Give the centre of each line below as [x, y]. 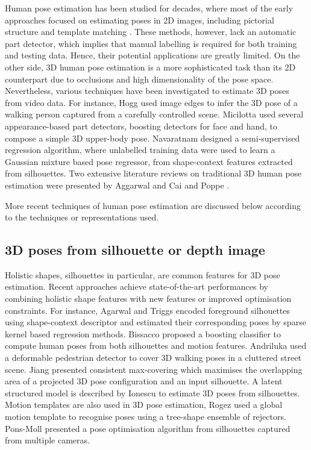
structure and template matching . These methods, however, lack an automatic [151, 32]
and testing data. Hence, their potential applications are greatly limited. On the [152, 55]
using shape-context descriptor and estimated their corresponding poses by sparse [155, 322]
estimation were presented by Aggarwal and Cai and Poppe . [117, 185]
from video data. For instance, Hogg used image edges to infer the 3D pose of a [151, 102]
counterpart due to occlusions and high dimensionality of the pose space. [139, 79]
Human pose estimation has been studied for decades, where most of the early [149, 8]
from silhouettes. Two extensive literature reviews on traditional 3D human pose [153, 173]
